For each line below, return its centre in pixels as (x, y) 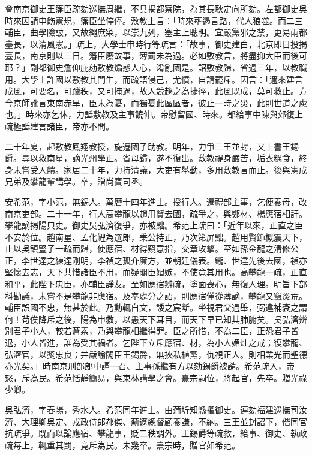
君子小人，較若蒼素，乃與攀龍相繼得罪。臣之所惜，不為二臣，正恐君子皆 (156, 331)
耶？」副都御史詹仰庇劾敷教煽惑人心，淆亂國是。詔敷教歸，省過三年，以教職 (156, 67)
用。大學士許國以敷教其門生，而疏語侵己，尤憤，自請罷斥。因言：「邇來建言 (154, 79)
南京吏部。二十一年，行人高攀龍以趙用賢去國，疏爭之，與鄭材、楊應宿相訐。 (156, 213)
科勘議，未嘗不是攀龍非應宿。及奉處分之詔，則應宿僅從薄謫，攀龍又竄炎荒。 (156, 295)
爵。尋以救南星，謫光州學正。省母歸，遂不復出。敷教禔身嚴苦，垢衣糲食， (152, 158)
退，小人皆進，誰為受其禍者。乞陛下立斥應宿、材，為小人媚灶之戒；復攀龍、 (156, 343)
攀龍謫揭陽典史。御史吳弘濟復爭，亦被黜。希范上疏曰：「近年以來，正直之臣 (154, 225)
